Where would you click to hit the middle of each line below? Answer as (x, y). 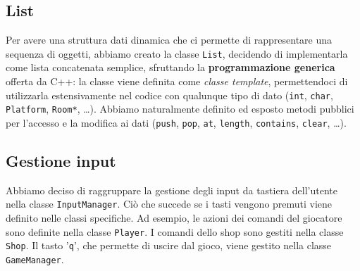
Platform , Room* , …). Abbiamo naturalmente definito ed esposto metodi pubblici (180, 109)
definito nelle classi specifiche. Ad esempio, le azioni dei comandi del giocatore (174, 218)
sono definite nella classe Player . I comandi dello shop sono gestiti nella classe (175, 231)
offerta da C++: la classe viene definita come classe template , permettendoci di (177, 81)
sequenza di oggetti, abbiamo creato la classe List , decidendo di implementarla (177, 53)
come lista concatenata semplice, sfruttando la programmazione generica (170, 67)
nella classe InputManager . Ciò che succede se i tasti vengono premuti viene (169, 204)
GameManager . (35, 259)
